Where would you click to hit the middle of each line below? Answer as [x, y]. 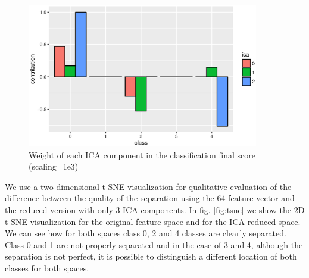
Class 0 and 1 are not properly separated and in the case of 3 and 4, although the [154, 244]
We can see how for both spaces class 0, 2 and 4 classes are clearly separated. [146, 233]
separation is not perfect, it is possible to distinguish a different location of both [151, 256]
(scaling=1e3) [54, 166]
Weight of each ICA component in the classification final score [142, 154]
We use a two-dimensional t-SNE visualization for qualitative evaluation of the [148, 186]
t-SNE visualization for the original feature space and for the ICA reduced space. [153, 221]
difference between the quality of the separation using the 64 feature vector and [150, 198]
